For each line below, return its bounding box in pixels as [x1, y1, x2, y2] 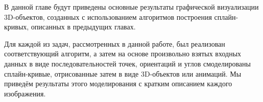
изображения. [4, 88, 46, 98]
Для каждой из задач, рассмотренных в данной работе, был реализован [4, 38, 225, 49]
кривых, [4, 21, 29, 32]
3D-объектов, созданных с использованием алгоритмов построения [4, 11, 212, 22]
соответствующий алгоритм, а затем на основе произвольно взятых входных [4, 48, 242, 59]
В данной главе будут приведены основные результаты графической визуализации [4, 2, 259, 12]
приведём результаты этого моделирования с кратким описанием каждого [4, 78, 232, 89]
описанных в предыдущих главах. [31, 21, 136, 32]
